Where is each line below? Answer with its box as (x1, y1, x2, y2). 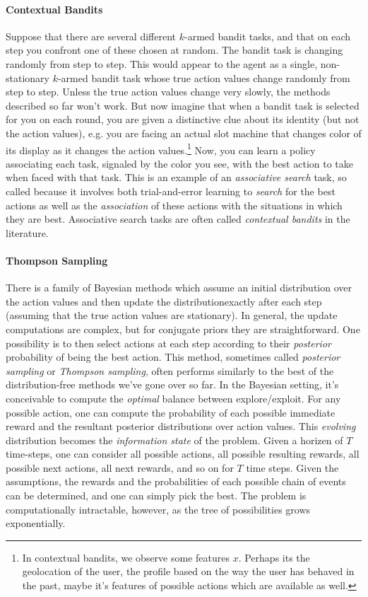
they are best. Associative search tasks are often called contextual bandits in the (6, 211, 350, 226)
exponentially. (6, 516, 66, 531)
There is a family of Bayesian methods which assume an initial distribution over (6, 280, 352, 295)
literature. (6, 225, 49, 240)
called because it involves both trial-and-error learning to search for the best (6, 183, 336, 198)
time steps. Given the (246, 460, 339, 475)
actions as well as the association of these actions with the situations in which (6, 197, 343, 212)
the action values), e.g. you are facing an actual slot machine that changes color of (6, 125, 362, 140)
